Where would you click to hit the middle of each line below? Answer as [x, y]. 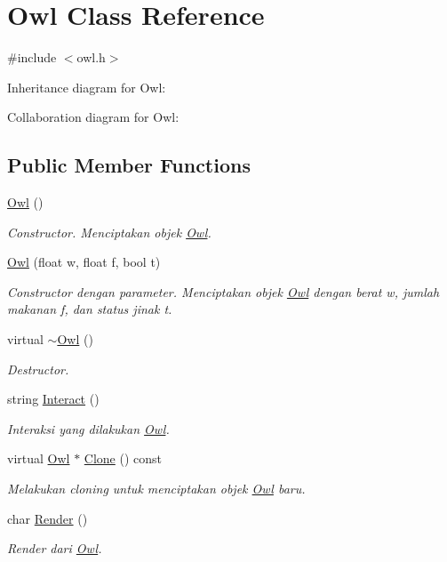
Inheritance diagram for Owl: [87, 87]
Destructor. [38, 369]
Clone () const [123, 458]
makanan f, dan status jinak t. [90, 309]
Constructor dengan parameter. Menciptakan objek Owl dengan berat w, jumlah [223, 291]
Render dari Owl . [55, 548]
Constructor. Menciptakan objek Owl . [109, 232]
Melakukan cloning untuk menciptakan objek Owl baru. [156, 489]
